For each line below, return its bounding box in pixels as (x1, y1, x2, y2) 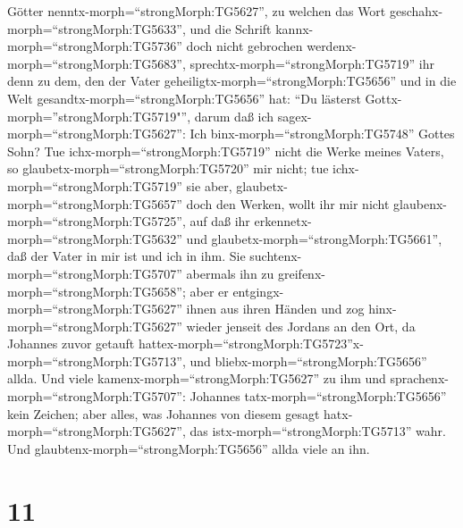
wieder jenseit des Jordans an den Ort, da (186, 316, 416, 335)
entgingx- (232, 281, 284, 300)
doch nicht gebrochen (186, 37, 303, 55)
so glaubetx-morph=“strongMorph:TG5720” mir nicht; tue (7, 159, 329, 178)
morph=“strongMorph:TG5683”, (7, 54, 186, 72)
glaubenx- (393, 194, 448, 213)
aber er (189, 281, 229, 300)
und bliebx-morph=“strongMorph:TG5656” (189, 351, 427, 370)
